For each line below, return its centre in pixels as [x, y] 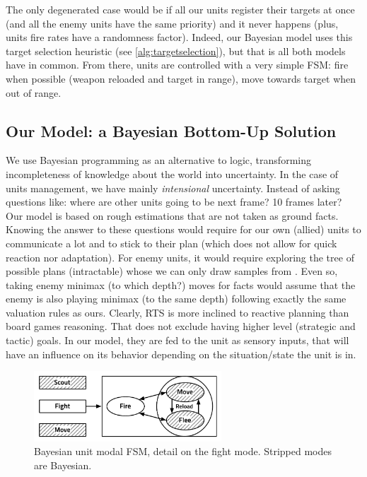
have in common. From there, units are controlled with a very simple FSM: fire [177, 65]
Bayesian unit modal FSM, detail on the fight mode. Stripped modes [183, 451]
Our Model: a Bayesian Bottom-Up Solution [171, 130]
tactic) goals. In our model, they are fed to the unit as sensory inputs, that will [177, 340]
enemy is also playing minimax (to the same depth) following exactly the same [176, 299]
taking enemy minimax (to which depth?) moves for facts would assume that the [181, 284]
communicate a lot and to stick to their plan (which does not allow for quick [171, 243]
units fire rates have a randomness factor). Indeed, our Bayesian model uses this [179, 37]
